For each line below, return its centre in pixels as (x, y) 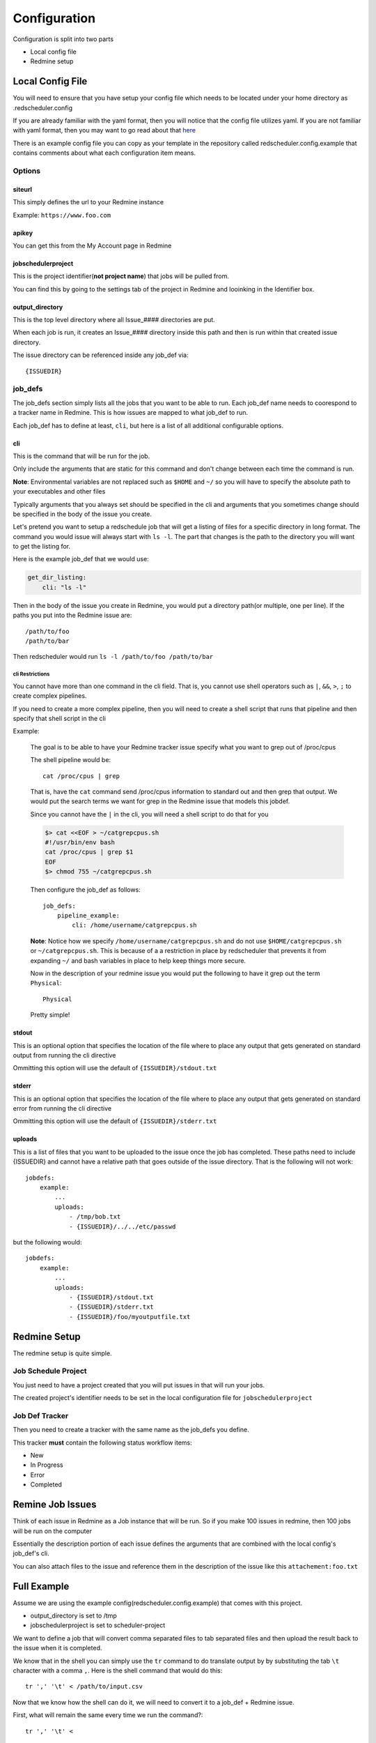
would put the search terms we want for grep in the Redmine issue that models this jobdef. (160, 801)
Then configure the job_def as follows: (85, 890)
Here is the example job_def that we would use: (81, 559)
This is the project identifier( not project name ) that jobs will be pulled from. (121, 276)
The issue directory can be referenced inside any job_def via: (101, 355)
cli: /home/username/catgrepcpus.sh (135, 925)
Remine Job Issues (55, 1505)
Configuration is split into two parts (63, 39)
